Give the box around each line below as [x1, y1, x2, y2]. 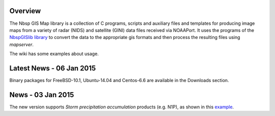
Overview [9, 7, 41, 15]
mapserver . [9, 41, 34, 48]
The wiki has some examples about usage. [9, 51, 99, 57]
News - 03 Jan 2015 [9, 90, 74, 99]
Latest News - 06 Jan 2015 [9, 64, 96, 72]
